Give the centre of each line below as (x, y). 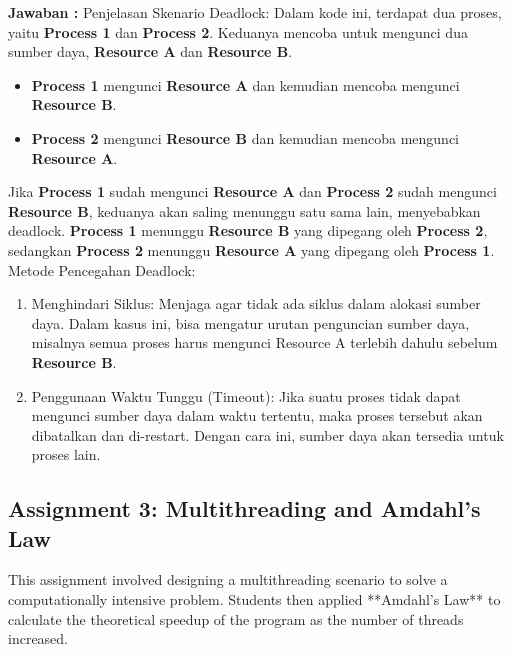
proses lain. (66, 454)
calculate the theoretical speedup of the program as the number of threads (236, 618)
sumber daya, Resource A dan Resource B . (150, 51)
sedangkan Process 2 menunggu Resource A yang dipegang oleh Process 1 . (251, 249)
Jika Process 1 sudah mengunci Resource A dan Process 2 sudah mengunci (252, 191)
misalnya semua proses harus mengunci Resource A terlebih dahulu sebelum (264, 342)
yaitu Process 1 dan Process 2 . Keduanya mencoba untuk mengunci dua (238, 31)
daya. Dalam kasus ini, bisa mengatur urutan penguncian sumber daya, (250, 322)
